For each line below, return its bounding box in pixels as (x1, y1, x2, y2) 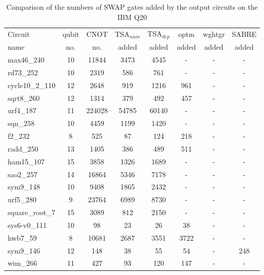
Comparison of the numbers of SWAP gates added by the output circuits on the (6, 2, 258, 12)
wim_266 (8, 258, 37, 268)
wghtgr (202, 28, 225, 39)
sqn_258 (8, 118, 35, 129)
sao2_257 (8, 168, 38, 179)
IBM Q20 (117, 11, 147, 22)
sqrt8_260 (8, 92, 40, 103)
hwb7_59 (8, 232, 37, 243)
